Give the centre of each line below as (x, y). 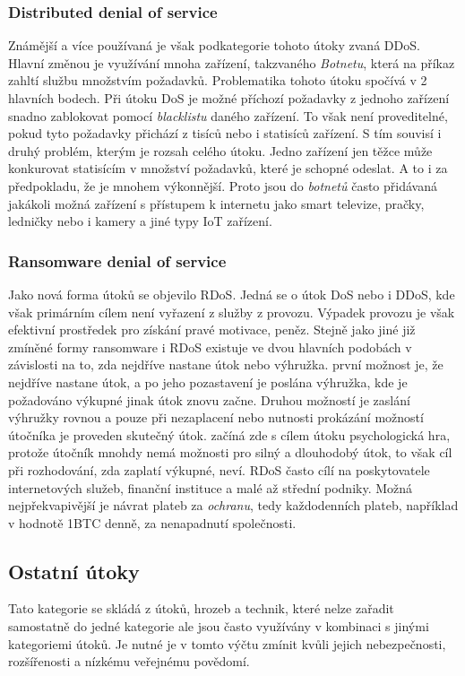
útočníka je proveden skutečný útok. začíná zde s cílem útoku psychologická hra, (229, 434)
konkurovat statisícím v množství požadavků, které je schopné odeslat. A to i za (228, 168)
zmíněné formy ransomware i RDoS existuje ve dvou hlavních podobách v (210, 347)
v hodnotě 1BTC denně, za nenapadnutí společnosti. (152, 522)
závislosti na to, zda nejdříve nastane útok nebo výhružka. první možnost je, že (226, 364)
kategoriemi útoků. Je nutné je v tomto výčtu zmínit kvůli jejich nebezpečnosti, (227, 643)
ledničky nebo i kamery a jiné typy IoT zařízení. (140, 221)
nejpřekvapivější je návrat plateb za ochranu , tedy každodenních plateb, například (233, 505)
